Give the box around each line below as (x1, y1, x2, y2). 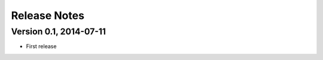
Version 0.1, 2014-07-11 (11, 26, 106, 37)
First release (26, 43, 57, 50)
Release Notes (11, 9, 85, 22)
